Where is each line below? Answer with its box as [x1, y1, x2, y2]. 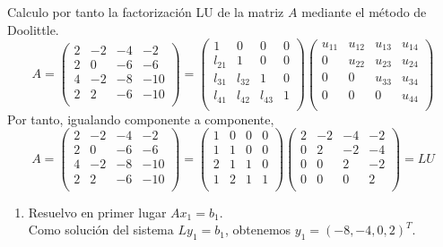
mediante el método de [301, 3, 427, 21]
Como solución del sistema [28, 220, 174, 239]
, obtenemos [224, 220, 291, 239]
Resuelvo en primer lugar [28, 202, 167, 221]
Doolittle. [7, 20, 59, 38]
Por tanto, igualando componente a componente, [7, 109, 274, 128]
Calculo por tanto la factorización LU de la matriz [7, 3, 284, 21]
